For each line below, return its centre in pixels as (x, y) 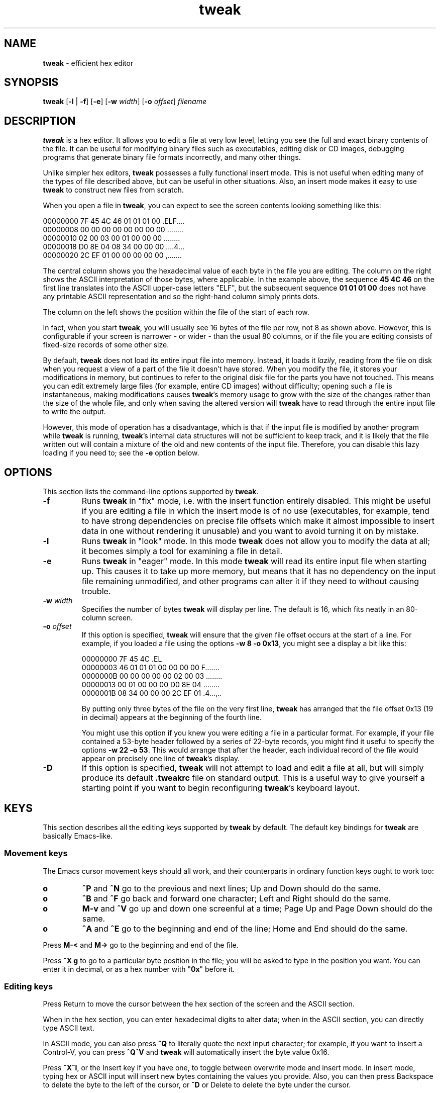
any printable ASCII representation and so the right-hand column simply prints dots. (181, 297)
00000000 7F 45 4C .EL (122, 659)
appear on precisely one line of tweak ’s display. (161, 759)
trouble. (96, 591)
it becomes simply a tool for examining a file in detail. (182, 551)
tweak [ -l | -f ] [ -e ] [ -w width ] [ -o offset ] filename (125, 102)
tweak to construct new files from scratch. (113, 190)
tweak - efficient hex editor (88, 63)
